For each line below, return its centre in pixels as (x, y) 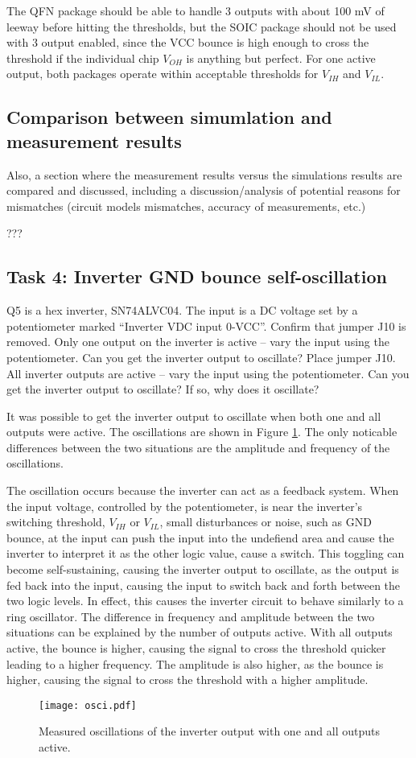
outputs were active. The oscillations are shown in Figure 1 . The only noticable (202, 432)
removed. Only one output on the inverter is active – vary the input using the (198, 342)
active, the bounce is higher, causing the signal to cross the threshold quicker (196, 648)
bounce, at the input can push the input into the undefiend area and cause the (200, 537)
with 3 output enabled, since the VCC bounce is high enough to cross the (188, 42)
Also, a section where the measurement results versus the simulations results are (204, 174)
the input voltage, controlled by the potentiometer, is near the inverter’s (185, 506)
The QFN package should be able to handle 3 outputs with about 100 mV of (196, 10)
